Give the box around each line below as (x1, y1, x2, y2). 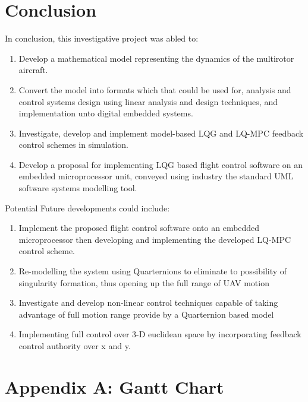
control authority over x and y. (18, 340, 131, 352)
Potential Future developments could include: (5, 201, 170, 214)
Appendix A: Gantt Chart (5, 374, 224, 398)
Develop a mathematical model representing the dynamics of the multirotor (18, 52, 294, 64)
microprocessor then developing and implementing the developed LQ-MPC (18, 233, 291, 245)
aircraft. (18, 64, 48, 76)
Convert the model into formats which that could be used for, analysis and (18, 83, 291, 96)
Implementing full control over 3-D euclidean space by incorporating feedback (18, 328, 301, 340)
